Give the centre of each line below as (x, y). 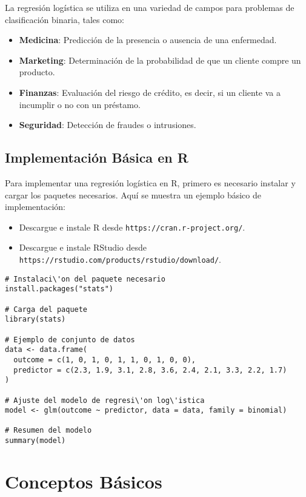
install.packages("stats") (59, 289)
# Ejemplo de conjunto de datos (70, 340)
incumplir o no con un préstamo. (80, 104)
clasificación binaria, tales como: (65, 19)
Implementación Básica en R (97, 157)
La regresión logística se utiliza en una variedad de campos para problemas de (150, 7)
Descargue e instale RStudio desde (83, 247)
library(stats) (35, 319)
